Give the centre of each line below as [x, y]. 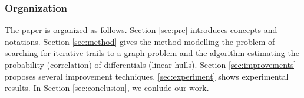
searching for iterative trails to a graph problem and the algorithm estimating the [152, 53]
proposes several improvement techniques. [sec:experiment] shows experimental [147, 76]
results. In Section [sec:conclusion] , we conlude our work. [107, 88]
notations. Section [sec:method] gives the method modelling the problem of [140, 41]
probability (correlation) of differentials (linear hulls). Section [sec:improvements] [151, 64]
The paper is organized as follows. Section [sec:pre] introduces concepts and [141, 30]
